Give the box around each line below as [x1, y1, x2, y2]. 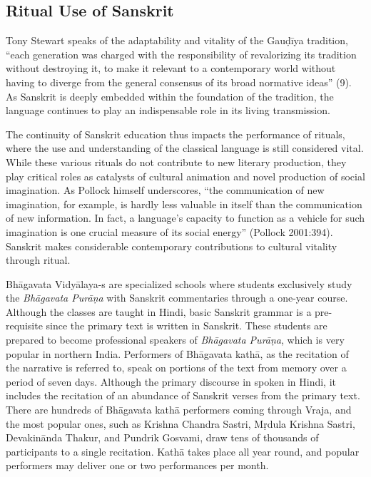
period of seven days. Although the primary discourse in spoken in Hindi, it [6, 374, 336, 389]
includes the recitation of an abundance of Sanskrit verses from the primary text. [6, 388, 360, 403]
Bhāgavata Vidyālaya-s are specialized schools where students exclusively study [6, 276, 352, 291]
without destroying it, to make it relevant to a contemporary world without [6, 61, 336, 76]
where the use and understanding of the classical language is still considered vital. [6, 140, 364, 155]
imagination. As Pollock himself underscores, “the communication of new [6, 183, 325, 198]
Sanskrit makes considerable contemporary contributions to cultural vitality [6, 238, 337, 253]
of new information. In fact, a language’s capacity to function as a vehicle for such [6, 210, 365, 225]
